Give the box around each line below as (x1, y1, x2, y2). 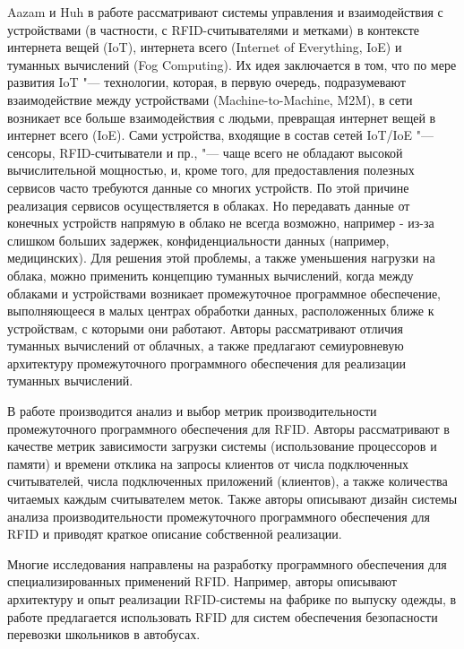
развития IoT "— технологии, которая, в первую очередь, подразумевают (7, 73, 406, 91)
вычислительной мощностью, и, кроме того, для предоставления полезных (7, 160, 415, 179)
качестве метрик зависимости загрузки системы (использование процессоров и (7, 437, 437, 455)
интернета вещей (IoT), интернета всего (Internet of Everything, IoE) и (7, 38, 402, 56)
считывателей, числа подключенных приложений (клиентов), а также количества (7, 472, 448, 490)
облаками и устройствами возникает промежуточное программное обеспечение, (7, 283, 441, 302)
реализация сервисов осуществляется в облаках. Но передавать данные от (7, 195, 410, 214)
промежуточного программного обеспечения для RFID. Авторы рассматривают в (7, 419, 450, 437)
